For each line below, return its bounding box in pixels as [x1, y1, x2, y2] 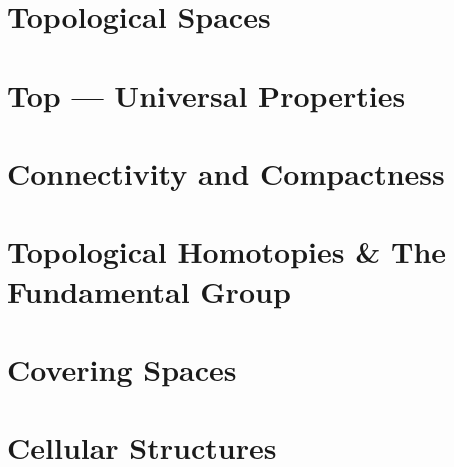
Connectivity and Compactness [7, 152, 445, 193]
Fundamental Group [7, 270, 291, 311]
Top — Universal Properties [7, 74, 406, 115]
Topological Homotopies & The [7, 231, 447, 272]
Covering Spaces [7, 348, 237, 389]
